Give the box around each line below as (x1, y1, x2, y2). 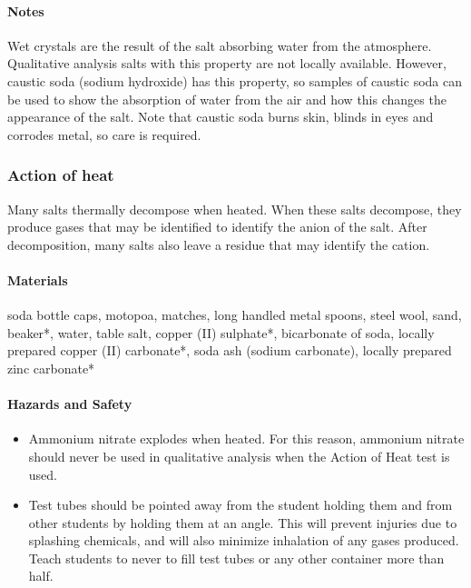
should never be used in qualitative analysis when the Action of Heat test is (28, 446, 450, 465)
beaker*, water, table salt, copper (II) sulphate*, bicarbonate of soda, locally (7, 323, 435, 342)
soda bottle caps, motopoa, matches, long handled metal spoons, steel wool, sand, (7, 305, 462, 324)
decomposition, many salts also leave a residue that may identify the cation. (7, 234, 430, 254)
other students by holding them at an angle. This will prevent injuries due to (28, 513, 457, 532)
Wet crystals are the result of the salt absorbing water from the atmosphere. (7, 35, 432, 55)
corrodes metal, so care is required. (7, 125, 201, 144)
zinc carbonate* (7, 358, 95, 377)
